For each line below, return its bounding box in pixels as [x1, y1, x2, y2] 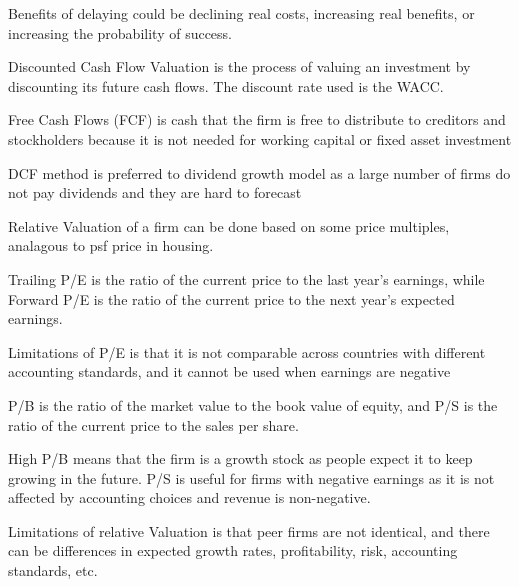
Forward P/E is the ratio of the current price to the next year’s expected [8, 288, 455, 309]
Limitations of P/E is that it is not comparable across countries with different [8, 341, 486, 362]
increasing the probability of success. [8, 22, 232, 43]
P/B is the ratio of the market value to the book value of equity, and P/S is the [8, 394, 498, 415]
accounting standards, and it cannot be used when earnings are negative [8, 361, 451, 382]
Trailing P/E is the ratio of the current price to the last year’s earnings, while [8, 268, 485, 289]
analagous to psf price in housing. [8, 235, 214, 256]
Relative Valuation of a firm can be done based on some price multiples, [8, 215, 450, 236]
